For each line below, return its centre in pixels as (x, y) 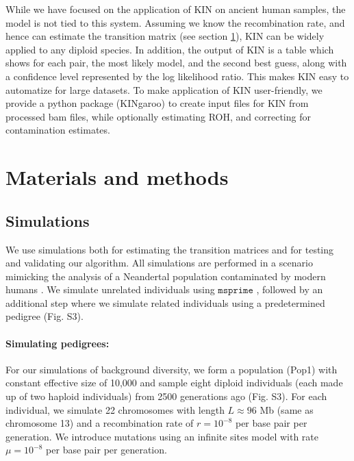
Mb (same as (287, 409)
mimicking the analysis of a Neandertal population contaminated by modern (166, 276)
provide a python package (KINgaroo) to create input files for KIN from (157, 103)
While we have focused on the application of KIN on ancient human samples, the (176, 9)
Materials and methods (117, 177)
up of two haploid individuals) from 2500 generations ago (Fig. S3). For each (166, 396)
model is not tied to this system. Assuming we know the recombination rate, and (175, 22)
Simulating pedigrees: (58, 343)
